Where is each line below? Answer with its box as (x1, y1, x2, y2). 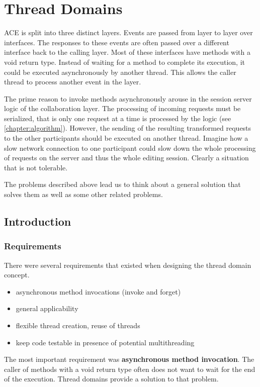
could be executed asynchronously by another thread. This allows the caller (4, 66, 236, 77)
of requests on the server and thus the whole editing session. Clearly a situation (4, 152, 249, 163)
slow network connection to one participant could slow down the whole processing (4, 142, 256, 153)
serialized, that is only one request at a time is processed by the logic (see (4, 113, 231, 123)
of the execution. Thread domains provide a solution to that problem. (4, 373, 219, 384)
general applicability (16, 303, 78, 314)
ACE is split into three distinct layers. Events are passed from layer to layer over (4, 27, 253, 38)
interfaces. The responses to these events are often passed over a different (4, 37, 229, 47)
